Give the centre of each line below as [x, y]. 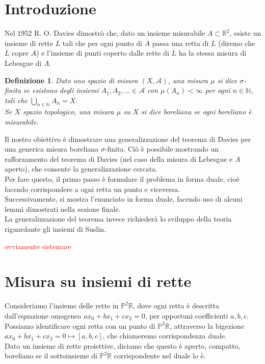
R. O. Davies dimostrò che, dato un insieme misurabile [120, 33]
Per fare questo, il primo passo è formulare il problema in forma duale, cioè [122, 179]
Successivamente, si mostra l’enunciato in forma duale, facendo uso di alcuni [124, 199]
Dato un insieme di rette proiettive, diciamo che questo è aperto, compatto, [123, 345]
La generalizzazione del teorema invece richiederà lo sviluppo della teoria [118, 219]
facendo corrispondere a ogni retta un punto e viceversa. [92, 189]
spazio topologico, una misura [68, 112]
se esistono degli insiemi [61, 90]
